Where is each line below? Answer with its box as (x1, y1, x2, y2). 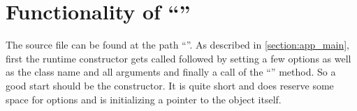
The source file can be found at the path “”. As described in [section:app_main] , (6, 37, 349, 52)
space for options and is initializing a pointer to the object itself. (6, 92, 282, 106)
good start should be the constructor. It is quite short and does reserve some (6, 78, 334, 92)
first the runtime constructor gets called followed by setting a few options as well (6, 51, 351, 65)
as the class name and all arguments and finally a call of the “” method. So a (6, 65, 336, 79)
